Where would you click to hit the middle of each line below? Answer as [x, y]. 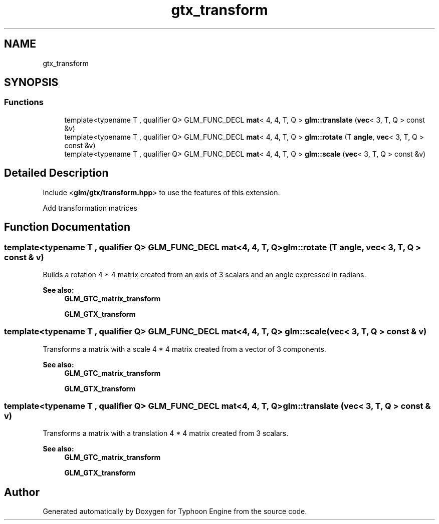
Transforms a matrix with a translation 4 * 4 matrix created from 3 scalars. [166, 433]
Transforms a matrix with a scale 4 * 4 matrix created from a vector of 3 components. [184, 349]
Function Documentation [67, 227]
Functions [24, 102]
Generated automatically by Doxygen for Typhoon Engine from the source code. [175, 511]
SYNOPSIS [31, 83]
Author [22, 492]
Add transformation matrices [90, 208]
